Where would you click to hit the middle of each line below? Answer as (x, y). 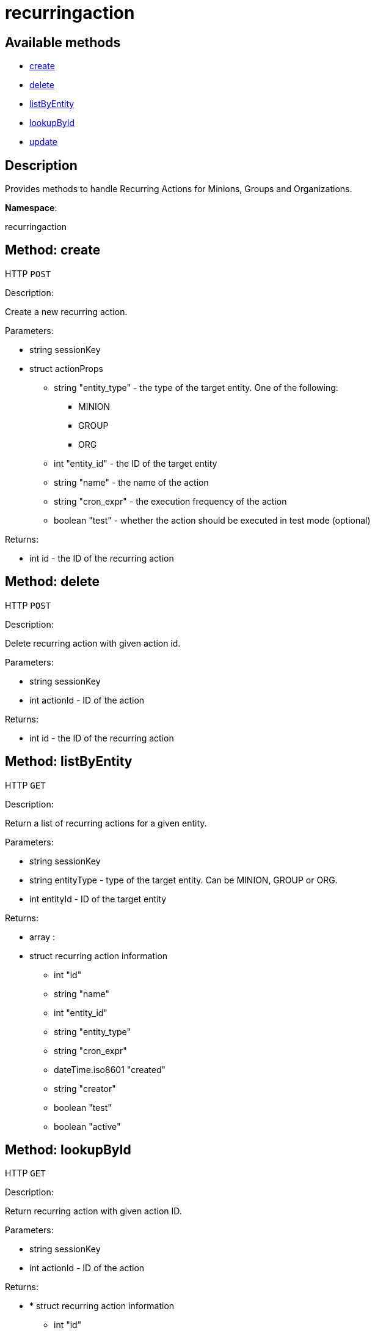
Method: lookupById (68, 1149)
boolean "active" (87, 1126)
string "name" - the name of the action (131, 482)
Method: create (53, 250)
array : (42, 937)
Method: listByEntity (69, 762)
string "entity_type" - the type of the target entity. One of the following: (196, 387)
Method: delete (52, 582)
